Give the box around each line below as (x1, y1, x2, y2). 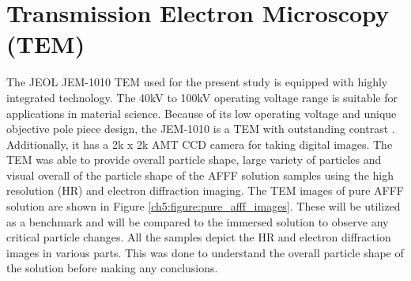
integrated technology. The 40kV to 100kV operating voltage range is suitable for (6, 89, 398, 105)
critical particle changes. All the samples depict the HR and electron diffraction (6, 229, 391, 245)
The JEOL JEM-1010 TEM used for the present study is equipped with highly (6, 74, 388, 90)
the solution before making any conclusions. (6, 260, 218, 276)
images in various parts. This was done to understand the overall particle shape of (6, 244, 404, 260)
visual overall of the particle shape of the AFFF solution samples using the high (6, 166, 394, 183)
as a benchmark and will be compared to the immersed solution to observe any (6, 213, 389, 230)
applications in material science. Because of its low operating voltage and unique (6, 104, 397, 121)
